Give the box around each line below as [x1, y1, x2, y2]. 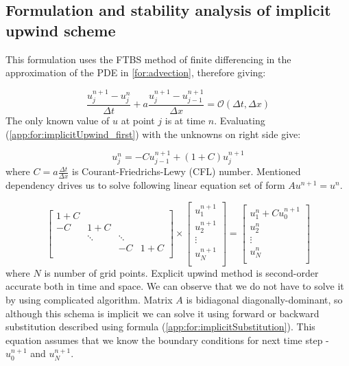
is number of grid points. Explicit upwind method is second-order [44, 265, 319, 279]
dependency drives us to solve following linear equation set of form [5, 178, 285, 192]
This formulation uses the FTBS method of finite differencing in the [5, 52, 291, 66]
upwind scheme [5, 19, 116, 41]
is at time [165, 113, 206, 128]
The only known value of [5, 113, 110, 128]
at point [121, 113, 155, 128]
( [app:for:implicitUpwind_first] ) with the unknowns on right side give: [5, 126, 301, 141]
